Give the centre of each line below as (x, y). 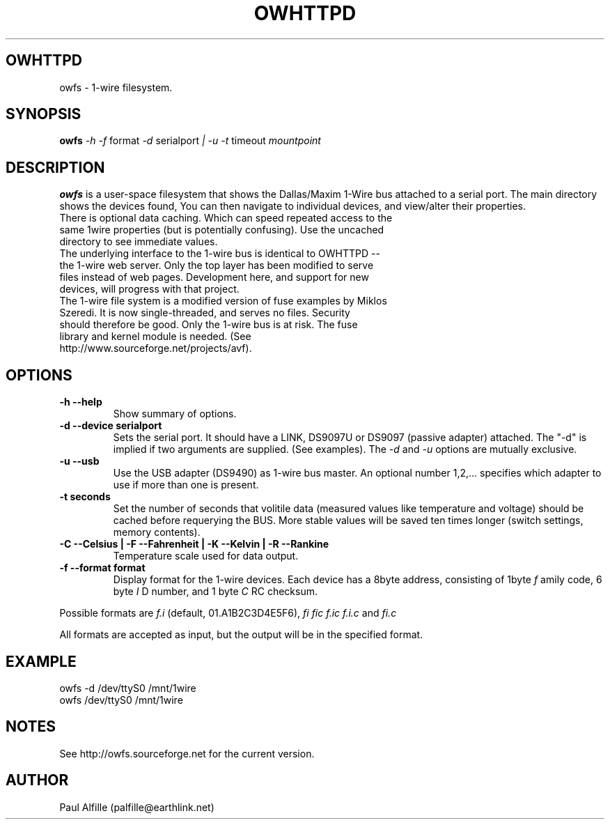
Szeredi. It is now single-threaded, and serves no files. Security (205, 313)
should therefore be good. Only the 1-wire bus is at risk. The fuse (209, 325)
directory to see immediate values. (139, 242)
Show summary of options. (175, 414)
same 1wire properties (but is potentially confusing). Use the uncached (222, 230)
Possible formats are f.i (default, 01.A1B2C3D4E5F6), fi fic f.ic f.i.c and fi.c (228, 613)
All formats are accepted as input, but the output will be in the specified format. (241, 635)
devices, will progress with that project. (149, 289)
